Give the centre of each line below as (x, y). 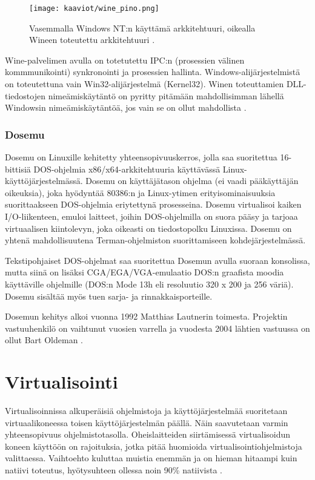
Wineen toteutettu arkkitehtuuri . (92, 40)
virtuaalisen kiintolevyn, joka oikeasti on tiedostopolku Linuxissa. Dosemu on (148, 228)
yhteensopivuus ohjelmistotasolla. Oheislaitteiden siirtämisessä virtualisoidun (148, 434)
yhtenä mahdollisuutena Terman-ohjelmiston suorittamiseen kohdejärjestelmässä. (155, 240)
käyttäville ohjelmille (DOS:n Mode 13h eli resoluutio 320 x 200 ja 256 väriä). (149, 284)
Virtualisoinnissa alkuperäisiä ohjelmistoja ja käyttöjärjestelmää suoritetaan (146, 411)
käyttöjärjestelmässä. (44, 181)
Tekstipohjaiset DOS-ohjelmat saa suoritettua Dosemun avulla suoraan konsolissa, (157, 260)
